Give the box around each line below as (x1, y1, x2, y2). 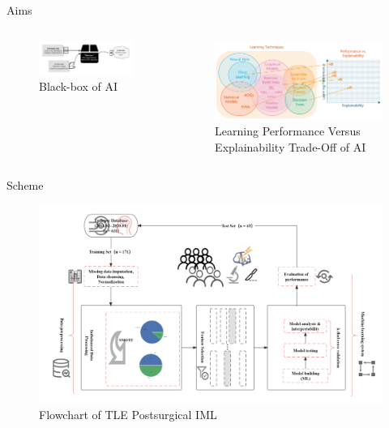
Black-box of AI (39, 78, 118, 95)
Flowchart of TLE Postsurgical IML (39, 406, 217, 423)
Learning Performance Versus (215, 122, 361, 139)
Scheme (6, 177, 44, 194)
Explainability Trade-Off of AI (215, 138, 366, 155)
